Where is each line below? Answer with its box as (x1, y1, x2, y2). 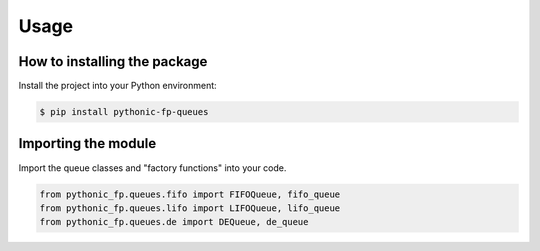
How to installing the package (18, 53, 208, 70)
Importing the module (18, 135, 157, 152)
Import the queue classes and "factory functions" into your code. (18, 161, 287, 174)
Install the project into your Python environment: (18, 80, 217, 92)
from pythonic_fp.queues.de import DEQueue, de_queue (39, 216, 309, 228)
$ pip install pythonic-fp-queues (39, 106, 209, 118)
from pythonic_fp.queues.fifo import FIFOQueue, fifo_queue (39, 188, 341, 200)
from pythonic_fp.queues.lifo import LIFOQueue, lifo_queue (39, 202, 341, 214)
